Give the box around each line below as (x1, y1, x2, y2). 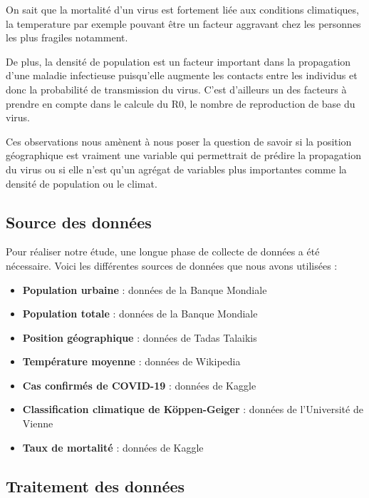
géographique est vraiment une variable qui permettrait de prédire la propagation (6, 148, 361, 163)
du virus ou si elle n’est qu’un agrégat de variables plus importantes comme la (6, 161, 347, 176)
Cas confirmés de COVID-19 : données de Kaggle (22, 377, 256, 392)
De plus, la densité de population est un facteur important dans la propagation (6, 54, 351, 68)
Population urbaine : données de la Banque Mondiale (22, 282, 267, 297)
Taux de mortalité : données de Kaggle (22, 439, 204, 454)
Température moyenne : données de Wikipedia (22, 354, 241, 369)
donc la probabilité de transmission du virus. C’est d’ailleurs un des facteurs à (6, 81, 347, 96)
